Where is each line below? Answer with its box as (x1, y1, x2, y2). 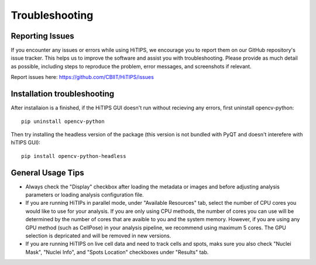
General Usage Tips (11, 167, 84, 178)
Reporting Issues (11, 31, 74, 41)
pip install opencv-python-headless (21, 153, 126, 159)
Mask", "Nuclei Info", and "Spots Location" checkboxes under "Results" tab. (25, 249, 209, 256)
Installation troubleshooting (11, 89, 115, 99)
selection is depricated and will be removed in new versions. (25, 232, 171, 239)
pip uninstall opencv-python (21, 118, 105, 125)
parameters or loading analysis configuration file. (25, 191, 144, 198)
